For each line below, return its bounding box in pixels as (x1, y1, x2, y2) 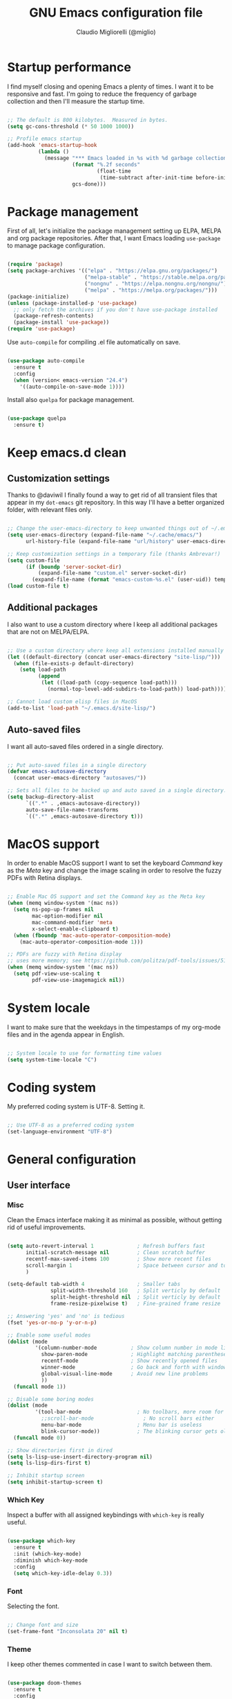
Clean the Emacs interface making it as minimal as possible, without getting (7, 1216, 222, 1224)
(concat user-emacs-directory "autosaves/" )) (13, 775, 147, 782)
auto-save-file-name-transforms (25, 806, 119, 813)
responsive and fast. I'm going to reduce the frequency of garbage (7, 89, 197, 98)
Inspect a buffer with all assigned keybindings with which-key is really (7, 1511, 205, 1519)
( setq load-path (19, 667, 67, 674)
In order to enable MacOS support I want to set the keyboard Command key (7, 859, 223, 868)
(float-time (96, 168, 131, 175)
